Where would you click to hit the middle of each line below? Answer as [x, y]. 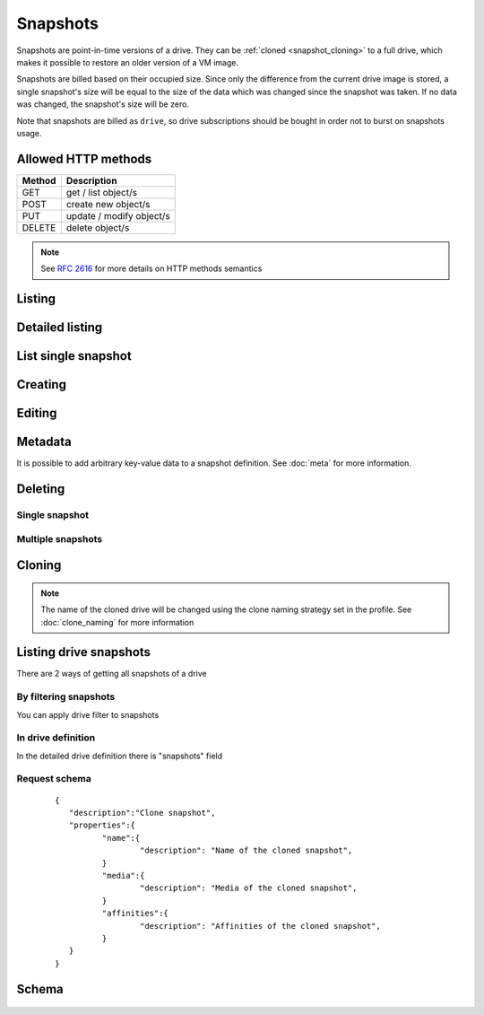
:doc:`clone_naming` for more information [117, 622]
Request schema [54, 779]
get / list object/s [102, 192]
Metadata [44, 442]
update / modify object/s [118, 215]
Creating [42, 385]
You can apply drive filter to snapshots [88, 714]
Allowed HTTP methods [84, 158]
